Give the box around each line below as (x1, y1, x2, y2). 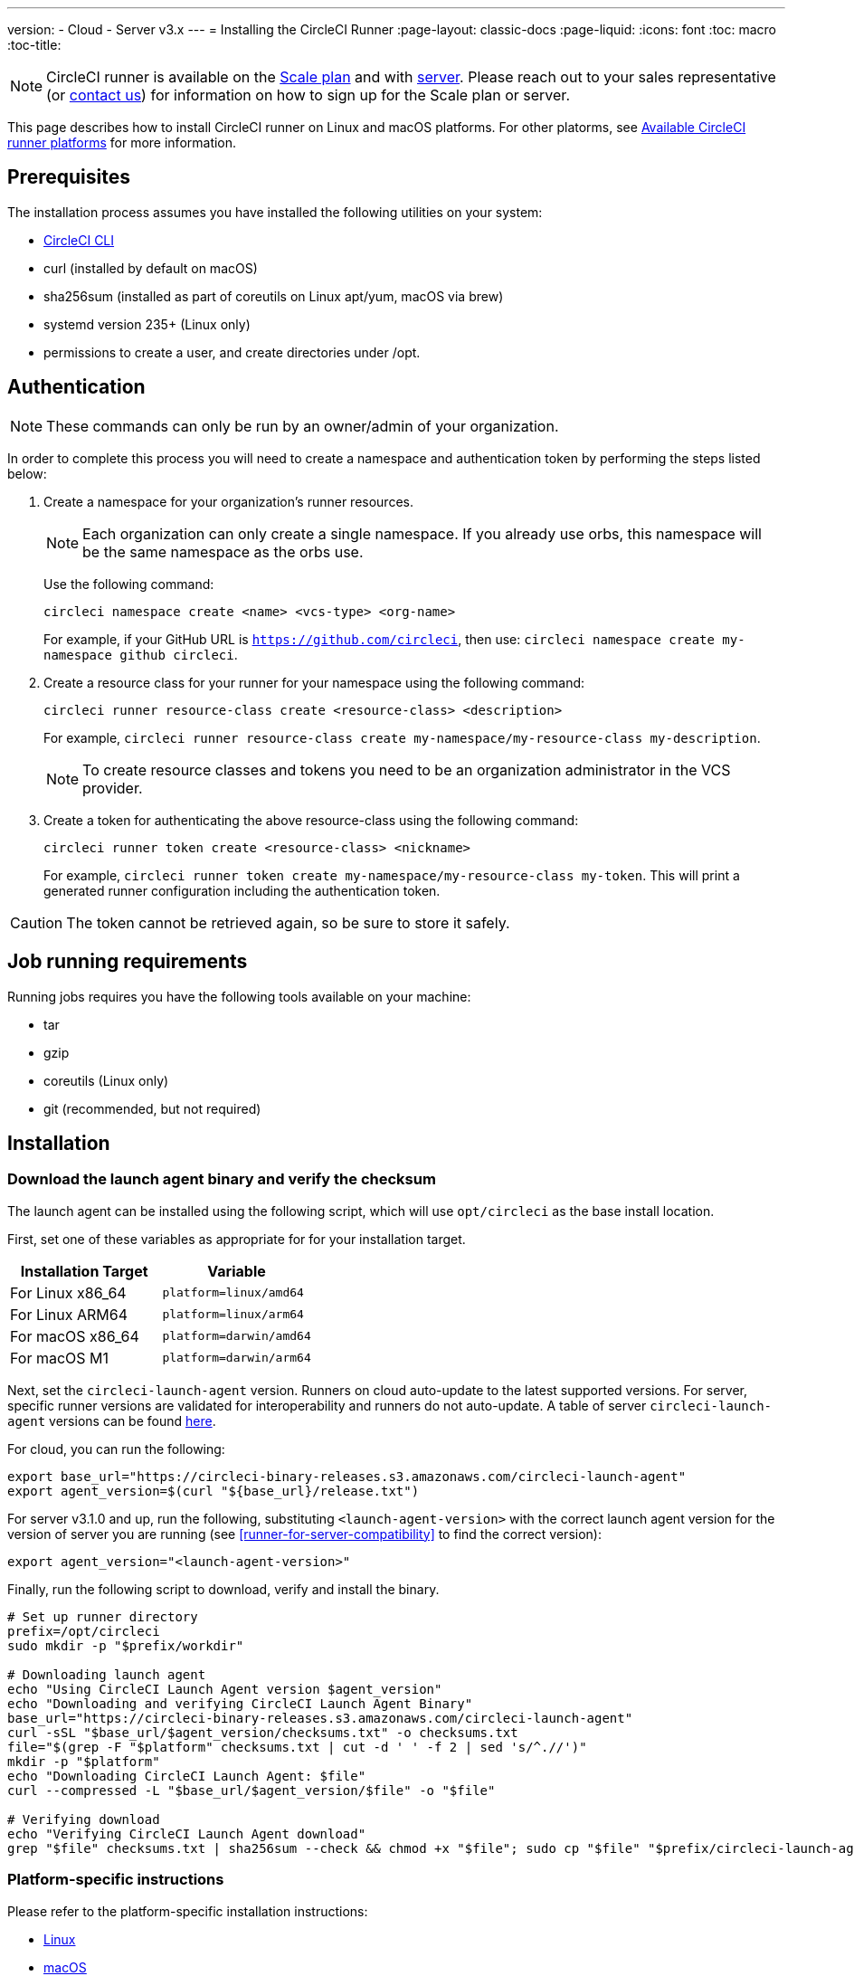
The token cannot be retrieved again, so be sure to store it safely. (66, 913, 510, 932)
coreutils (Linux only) (43, 1072, 169, 1088)
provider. (82, 778, 143, 797)
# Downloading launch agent (7, 1667, 206, 1682)
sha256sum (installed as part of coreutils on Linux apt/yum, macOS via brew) (43, 288, 504, 304)
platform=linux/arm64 (162, 1307, 304, 1322)
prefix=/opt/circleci (7, 1623, 160, 1639)
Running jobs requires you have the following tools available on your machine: (7, 988, 471, 1004)
